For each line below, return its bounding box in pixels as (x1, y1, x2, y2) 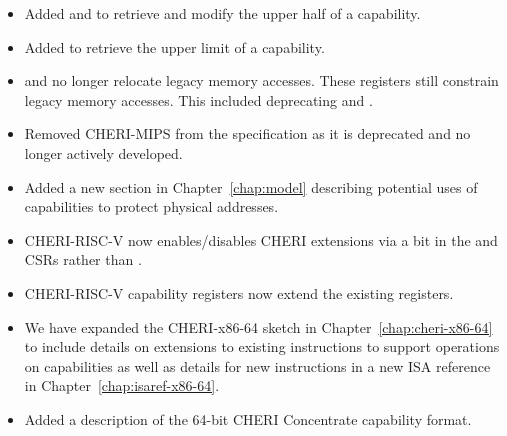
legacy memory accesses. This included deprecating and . (24, 89, 373, 110)
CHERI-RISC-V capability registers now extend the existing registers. (24, 282, 454, 303)
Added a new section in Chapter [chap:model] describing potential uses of (24, 176, 478, 197)
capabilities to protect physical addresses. (24, 196, 279, 217)
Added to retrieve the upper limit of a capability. (24, 36, 325, 57)
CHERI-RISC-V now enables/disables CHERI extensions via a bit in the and (24, 229, 498, 250)
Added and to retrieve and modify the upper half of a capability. (24, 3, 421, 23)
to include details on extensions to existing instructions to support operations (24, 336, 500, 357)
